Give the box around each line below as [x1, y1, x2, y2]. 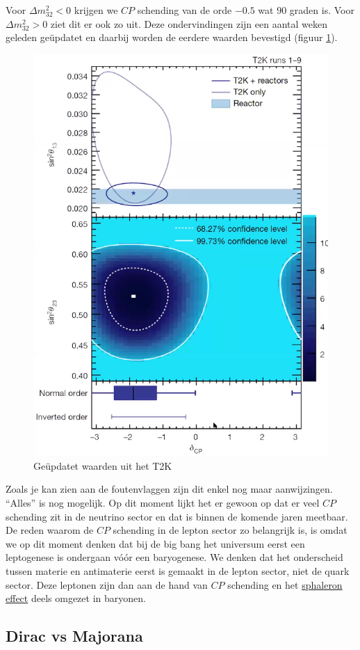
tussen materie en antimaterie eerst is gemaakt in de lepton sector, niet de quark [6, 563, 350, 578]
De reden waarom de [6, 523, 94, 537]
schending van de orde [137, 3, 232, 17]
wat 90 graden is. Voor [258, 3, 354, 17]
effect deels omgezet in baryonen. [6, 591, 146, 605]
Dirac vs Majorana [6, 625, 143, 647]
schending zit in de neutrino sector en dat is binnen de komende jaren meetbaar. [6, 509, 348, 523]
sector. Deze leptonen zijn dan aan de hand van [6, 577, 208, 592]
